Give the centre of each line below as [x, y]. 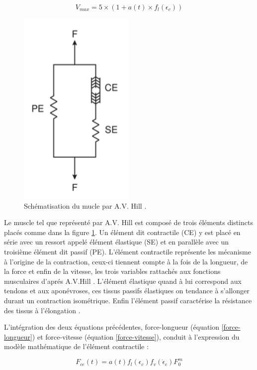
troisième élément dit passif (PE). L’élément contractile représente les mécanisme [128, 251]
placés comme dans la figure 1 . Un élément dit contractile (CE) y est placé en [122, 232]
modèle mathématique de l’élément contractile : [76, 346]
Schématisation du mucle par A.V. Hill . [85, 205]
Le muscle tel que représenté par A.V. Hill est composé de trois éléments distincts [128, 222]
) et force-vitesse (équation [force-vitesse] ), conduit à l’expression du [136, 336]
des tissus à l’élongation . [42, 310]
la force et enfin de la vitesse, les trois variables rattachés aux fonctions [112, 271]
